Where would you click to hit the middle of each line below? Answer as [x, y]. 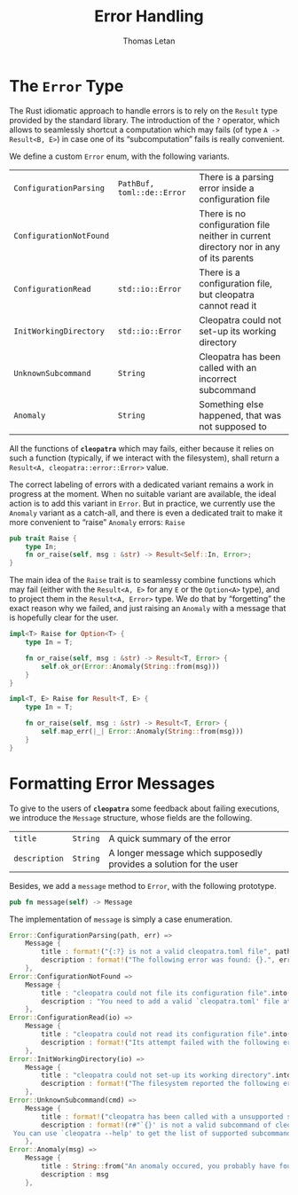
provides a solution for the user [173, 864]
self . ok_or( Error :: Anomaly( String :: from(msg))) [130, 666]
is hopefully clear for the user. [64, 617]
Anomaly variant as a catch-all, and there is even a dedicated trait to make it [146, 513]
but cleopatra [227, 295]
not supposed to [233, 426]
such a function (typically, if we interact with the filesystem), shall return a [144, 458]
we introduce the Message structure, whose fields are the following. [131, 817]
